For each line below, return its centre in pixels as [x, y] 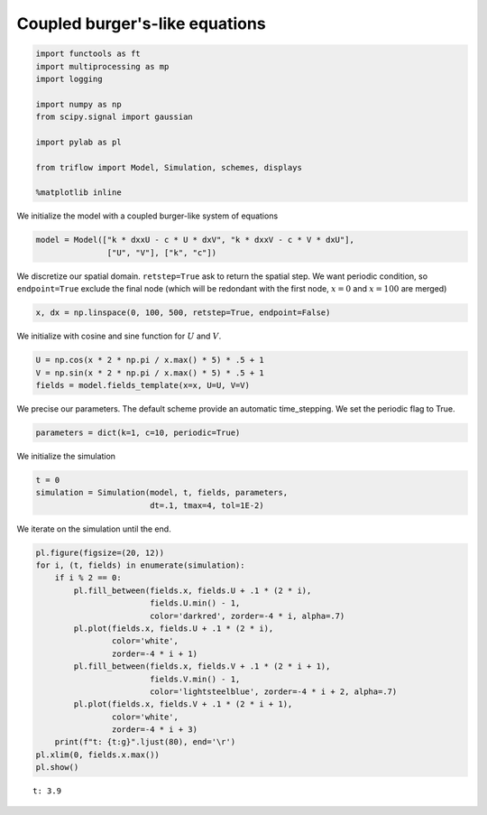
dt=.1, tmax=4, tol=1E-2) [207, 505]
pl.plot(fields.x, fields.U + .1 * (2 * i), [174, 628]
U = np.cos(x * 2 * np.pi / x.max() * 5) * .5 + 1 [150, 360]
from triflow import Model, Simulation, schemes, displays [169, 167]
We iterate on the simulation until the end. [94, 529]
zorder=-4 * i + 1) [155, 653]
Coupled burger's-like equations [141, 23]
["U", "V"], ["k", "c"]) [161, 252]
